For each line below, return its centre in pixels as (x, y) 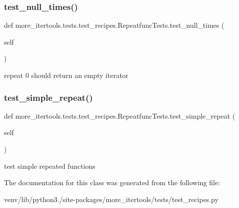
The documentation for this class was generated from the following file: (112, 182)
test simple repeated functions (50, 166)
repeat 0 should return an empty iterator (66, 75)
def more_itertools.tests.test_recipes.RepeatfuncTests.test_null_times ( (114, 25)
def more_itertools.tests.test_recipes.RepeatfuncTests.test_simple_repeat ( (119, 115)
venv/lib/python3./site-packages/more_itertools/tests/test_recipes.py (111, 199)
